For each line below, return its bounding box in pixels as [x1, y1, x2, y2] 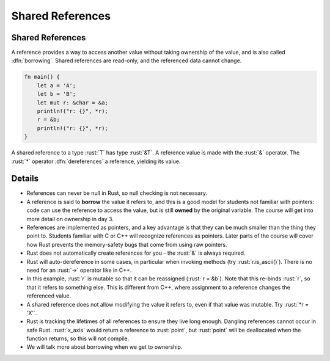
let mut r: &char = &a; [37, 99, 108, 106]
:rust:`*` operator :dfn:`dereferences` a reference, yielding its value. [11, 158, 181, 165]
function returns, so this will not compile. [26, 335, 130, 342]
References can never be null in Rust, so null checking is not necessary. [26, 189, 208, 197]
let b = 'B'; [37, 90, 76, 98]
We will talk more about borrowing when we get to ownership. [26, 343, 183, 351]
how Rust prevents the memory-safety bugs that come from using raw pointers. [26, 241, 227, 248]
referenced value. [26, 292, 71, 299]
